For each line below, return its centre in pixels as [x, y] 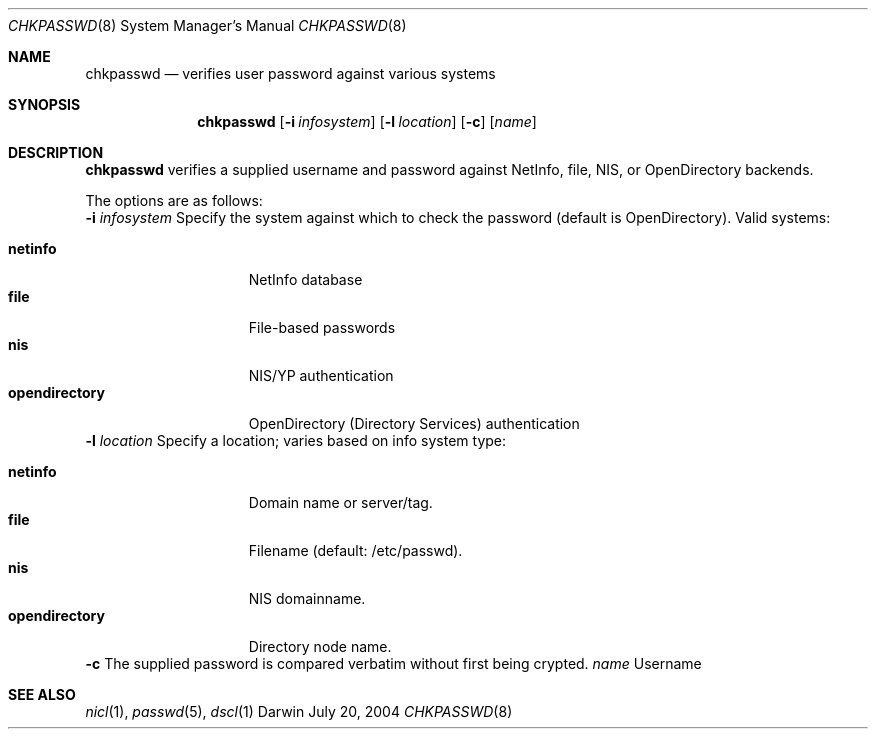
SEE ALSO [42, 694]
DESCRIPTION [56, 152]
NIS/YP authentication [321, 375]
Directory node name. [320, 646]
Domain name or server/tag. [340, 502]
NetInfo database [305, 279]
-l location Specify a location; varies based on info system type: [296, 440]
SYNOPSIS [44, 104]
